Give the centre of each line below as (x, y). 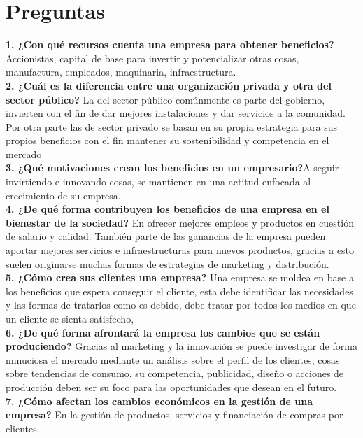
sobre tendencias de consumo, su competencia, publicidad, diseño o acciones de (175, 373)
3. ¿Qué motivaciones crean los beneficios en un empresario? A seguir (172, 168)
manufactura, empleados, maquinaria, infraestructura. (121, 72)
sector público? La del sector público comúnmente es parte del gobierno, (165, 99)
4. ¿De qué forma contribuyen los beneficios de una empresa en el (168, 209)
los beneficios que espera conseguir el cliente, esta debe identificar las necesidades (179, 291)
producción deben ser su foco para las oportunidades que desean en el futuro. (171, 387)
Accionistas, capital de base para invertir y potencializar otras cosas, (152, 58)
